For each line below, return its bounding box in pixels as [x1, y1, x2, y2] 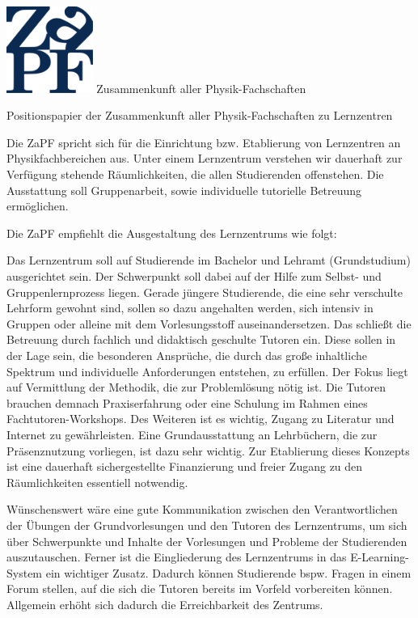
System [6, 564, 43, 581]
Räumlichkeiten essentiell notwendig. [6, 473, 188, 490]
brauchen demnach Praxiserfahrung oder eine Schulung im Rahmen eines [6, 394, 368, 411]
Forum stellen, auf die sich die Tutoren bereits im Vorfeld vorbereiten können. [6, 580, 393, 597]
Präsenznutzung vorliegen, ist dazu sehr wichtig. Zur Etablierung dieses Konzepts [6, 442, 410, 459]
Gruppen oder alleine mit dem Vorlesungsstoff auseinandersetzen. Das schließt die [6, 315, 412, 332]
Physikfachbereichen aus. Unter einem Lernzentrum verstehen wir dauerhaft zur [6, 150, 403, 167]
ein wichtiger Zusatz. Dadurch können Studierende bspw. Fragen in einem [45, 564, 412, 581]
